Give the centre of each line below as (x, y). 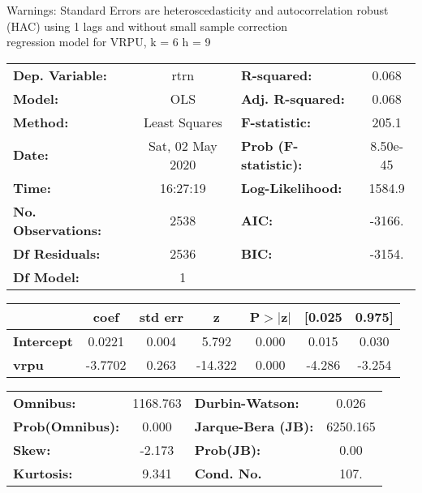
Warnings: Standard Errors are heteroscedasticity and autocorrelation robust (198, 10)
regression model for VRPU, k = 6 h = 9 (109, 42)
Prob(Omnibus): (67, 426)
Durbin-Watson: (247, 402)
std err (161, 316)
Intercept (43, 341)
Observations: (58, 229)
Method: (41, 122)
